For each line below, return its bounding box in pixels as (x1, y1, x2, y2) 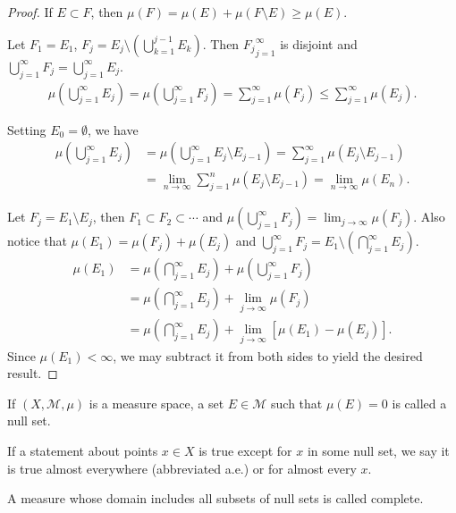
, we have (87, 120, 139, 139)
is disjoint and (280, 34, 358, 53)
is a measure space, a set (89, 393, 224, 412)
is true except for (198, 442, 292, 460)
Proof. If (7, 3, 53, 21)
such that (271, 393, 323, 412)
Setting (7, 120, 46, 139)
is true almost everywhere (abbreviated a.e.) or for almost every (7, 458, 357, 477)
